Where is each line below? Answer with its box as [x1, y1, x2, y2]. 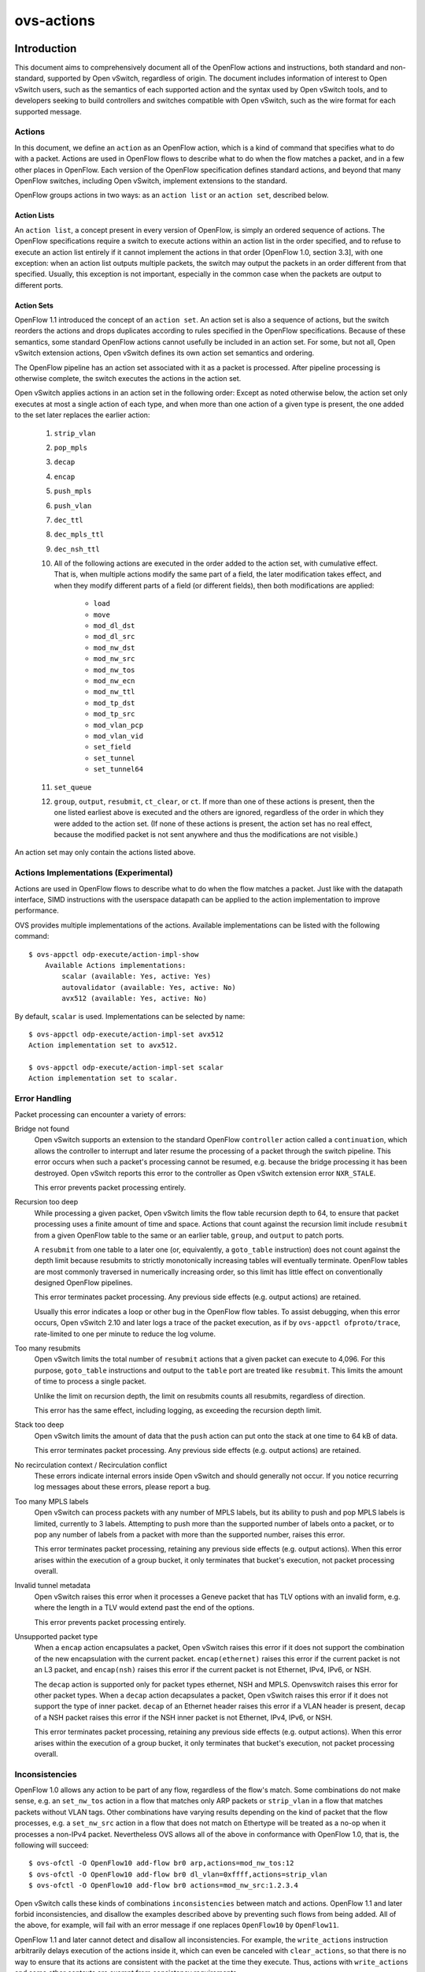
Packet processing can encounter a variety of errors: [14, 1109, 187, 1119]
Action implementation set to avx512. [28, 1041, 179, 1050]
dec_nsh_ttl [54, 544, 100, 554]
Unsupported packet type [14, 1632, 98, 1641]
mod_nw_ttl [93, 687, 135, 697]
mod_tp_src [93, 710, 135, 719]
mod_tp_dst [93, 698, 135, 708]
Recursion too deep [14, 1197, 79, 1207]
